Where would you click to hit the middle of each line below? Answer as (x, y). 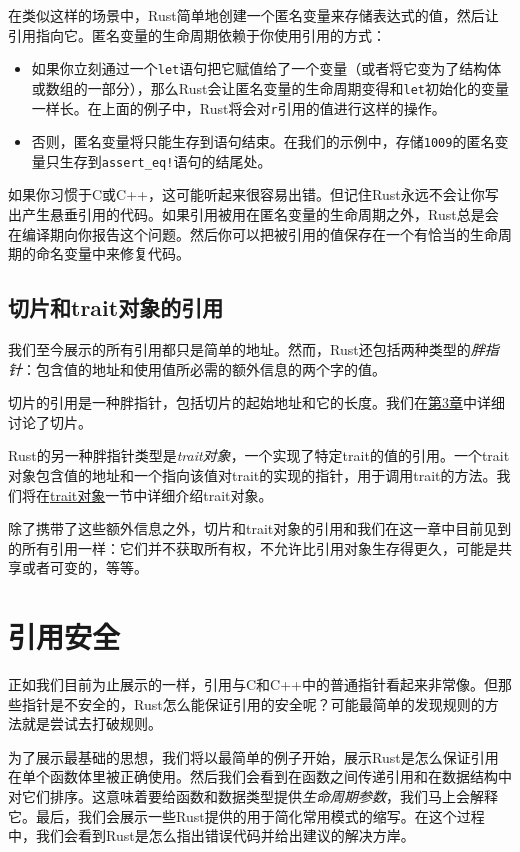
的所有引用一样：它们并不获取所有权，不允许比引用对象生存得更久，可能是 (253, 547)
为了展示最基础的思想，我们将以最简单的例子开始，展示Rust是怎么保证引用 (253, 756)
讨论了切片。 (50, 421)
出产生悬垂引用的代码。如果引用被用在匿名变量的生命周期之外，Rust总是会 (253, 214)
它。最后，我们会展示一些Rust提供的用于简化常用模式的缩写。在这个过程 (246, 815)
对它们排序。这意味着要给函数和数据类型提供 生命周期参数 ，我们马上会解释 (253, 796)
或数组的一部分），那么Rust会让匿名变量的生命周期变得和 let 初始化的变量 (270, 87)
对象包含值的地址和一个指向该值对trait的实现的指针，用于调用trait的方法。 (252, 475)
